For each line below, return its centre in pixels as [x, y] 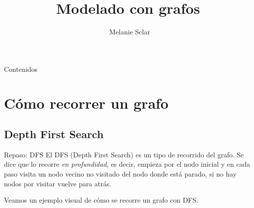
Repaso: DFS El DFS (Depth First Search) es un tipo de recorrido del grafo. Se [124, 154]
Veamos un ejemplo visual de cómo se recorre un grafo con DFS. [101, 200]
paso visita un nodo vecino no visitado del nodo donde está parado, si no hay [120, 174]
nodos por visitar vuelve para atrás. [58, 183]
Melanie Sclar [130, 32]
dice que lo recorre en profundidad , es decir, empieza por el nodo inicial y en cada [127, 164]
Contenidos [21, 69]
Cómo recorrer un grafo [86, 103]
